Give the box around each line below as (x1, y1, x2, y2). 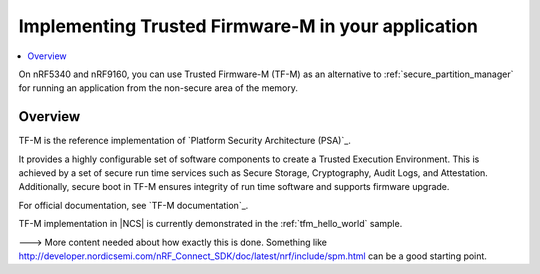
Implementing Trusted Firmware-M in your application (18, 15, 479, 37)
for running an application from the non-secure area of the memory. (18, 82, 299, 94)
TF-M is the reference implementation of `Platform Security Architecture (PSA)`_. (18, 135, 352, 147)
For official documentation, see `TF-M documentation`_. (18, 199, 249, 211)
